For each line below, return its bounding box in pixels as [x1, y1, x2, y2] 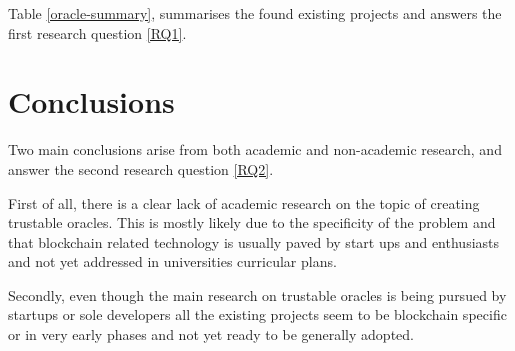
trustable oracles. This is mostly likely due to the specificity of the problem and [8, 212, 496, 233]
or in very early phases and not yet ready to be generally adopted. [8, 324, 414, 345]
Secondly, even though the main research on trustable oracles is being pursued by [8, 284, 507, 305]
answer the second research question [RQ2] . [8, 158, 274, 179]
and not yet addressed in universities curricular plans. [8, 251, 337, 272]
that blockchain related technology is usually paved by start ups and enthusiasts [8, 231, 500, 252]
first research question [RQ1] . [8, 22, 187, 43]
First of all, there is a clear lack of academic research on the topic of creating [8, 192, 480, 213]
